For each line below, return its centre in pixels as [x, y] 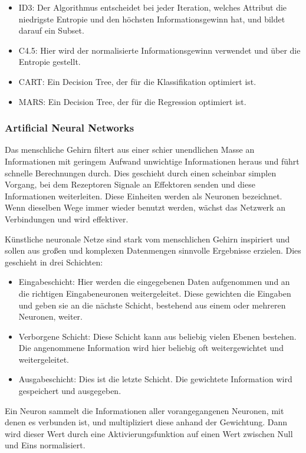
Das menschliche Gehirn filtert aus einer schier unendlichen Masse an [130, 150]
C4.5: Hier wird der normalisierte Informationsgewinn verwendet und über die [159, 50]
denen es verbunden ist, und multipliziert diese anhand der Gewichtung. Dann [146, 422]
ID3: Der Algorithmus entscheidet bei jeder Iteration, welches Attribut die [153, 7]
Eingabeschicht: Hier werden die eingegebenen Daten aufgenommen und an [154, 282]
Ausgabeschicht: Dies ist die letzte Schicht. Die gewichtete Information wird [155, 379]
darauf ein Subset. [51, 30]
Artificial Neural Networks [70, 128]
